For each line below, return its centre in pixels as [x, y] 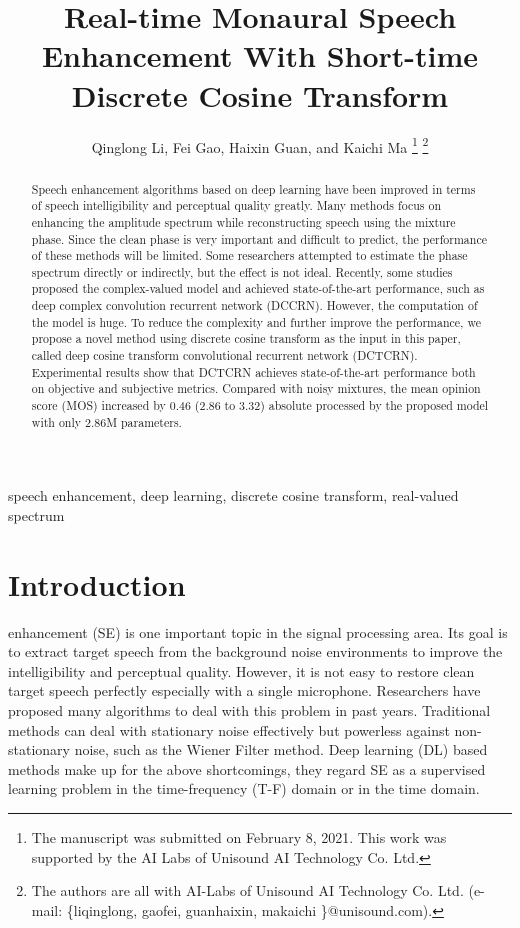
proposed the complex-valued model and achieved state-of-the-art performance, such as [258, 288]
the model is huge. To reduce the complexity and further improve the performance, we [256, 321]
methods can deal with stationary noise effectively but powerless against [229, 729]
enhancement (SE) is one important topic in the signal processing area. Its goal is [258, 631]
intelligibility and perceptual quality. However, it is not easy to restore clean [241, 670]
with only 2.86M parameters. [106, 421]
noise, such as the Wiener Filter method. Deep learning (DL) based [281, 749]
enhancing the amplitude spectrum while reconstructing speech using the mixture [243, 221]
